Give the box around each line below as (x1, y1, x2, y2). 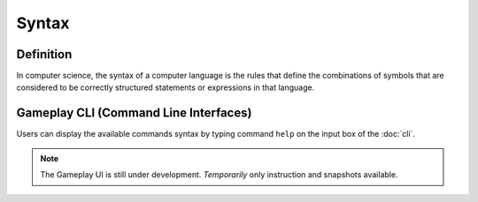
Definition (16, 47, 73, 62)
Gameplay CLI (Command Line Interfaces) (16, 106, 252, 121)
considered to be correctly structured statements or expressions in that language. (16, 82, 315, 93)
